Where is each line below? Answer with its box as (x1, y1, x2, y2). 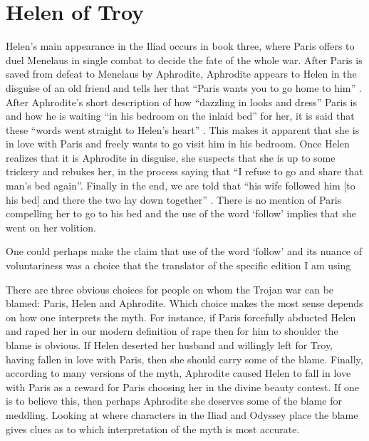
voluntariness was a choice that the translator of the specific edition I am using (6, 258, 351, 273)
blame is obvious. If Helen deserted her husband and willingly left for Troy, (6, 338, 333, 352)
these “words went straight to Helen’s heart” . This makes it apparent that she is (6, 122, 360, 137)
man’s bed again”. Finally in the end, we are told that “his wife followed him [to (6, 178, 355, 193)
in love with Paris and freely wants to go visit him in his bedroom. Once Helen (6, 136, 350, 151)
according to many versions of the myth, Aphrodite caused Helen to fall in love (6, 365, 351, 380)
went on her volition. (6, 219, 96, 234)
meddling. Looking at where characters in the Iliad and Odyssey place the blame (6, 407, 358, 422)
